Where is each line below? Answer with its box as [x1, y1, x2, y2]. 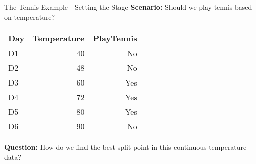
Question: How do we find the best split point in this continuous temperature [4, 142, 247, 152]
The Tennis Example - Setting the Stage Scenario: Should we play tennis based [4, 2, 252, 12]
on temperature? [4, 11, 55, 22]
